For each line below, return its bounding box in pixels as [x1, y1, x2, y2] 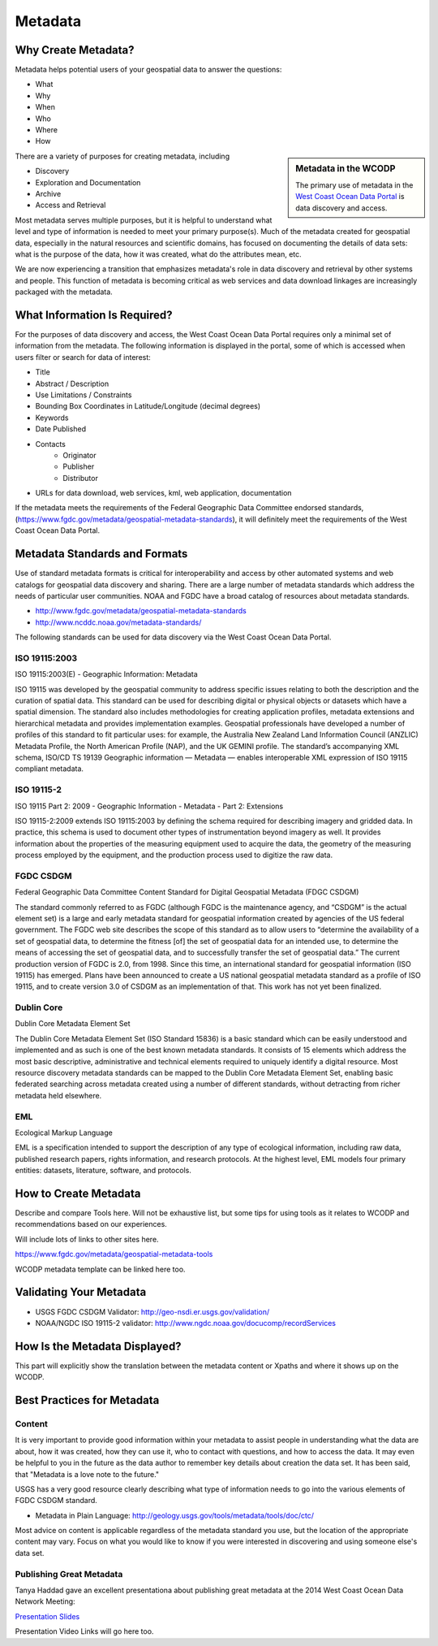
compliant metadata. [15, 764, 84, 773]
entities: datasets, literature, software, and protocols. [15, 1166, 192, 1176]
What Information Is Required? [15, 308, 174, 322]
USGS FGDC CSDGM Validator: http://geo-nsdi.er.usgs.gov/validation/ [35, 1306, 270, 1316]
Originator [62, 450, 97, 460]
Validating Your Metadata [15, 1285, 147, 1299]
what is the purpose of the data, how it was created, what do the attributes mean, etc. [15, 249, 302, 259]
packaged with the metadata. [15, 287, 113, 297]
